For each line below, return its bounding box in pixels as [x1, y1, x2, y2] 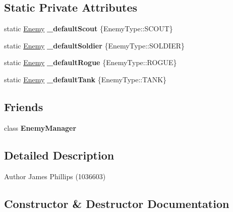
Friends [4, 98, 43, 114]
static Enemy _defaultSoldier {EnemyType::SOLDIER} [4, 40, 185, 50]
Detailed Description [4, 147, 114, 163]
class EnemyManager [4, 122, 77, 133]
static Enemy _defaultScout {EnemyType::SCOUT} [4, 23, 173, 34]
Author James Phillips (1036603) [4, 171, 106, 181]
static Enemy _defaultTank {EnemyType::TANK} [4, 74, 167, 84]
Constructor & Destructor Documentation [4, 195, 229, 211]
